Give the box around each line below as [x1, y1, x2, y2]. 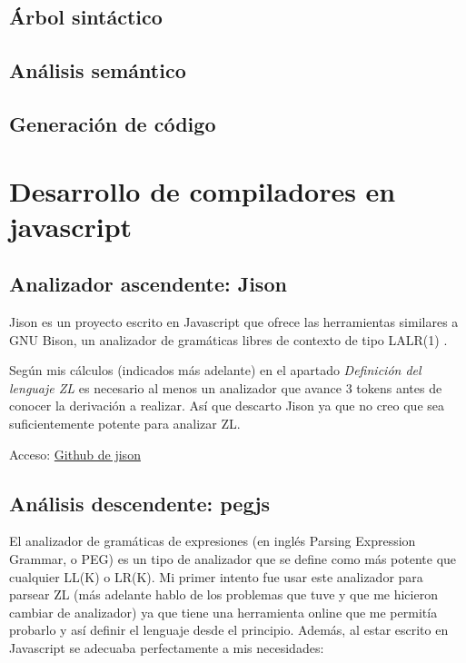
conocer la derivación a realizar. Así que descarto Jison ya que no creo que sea [9, 396, 445, 415]
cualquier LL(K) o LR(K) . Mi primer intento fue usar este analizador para [9, 567, 423, 586]
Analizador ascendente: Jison [9, 270, 287, 298]
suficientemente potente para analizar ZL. [9, 414, 241, 433]
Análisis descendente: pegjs [9, 489, 271, 517]
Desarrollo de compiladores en [9, 172, 396, 209]
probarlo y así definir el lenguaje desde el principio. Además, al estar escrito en [9, 620, 449, 639]
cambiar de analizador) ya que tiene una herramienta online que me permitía [9, 602, 438, 621]
